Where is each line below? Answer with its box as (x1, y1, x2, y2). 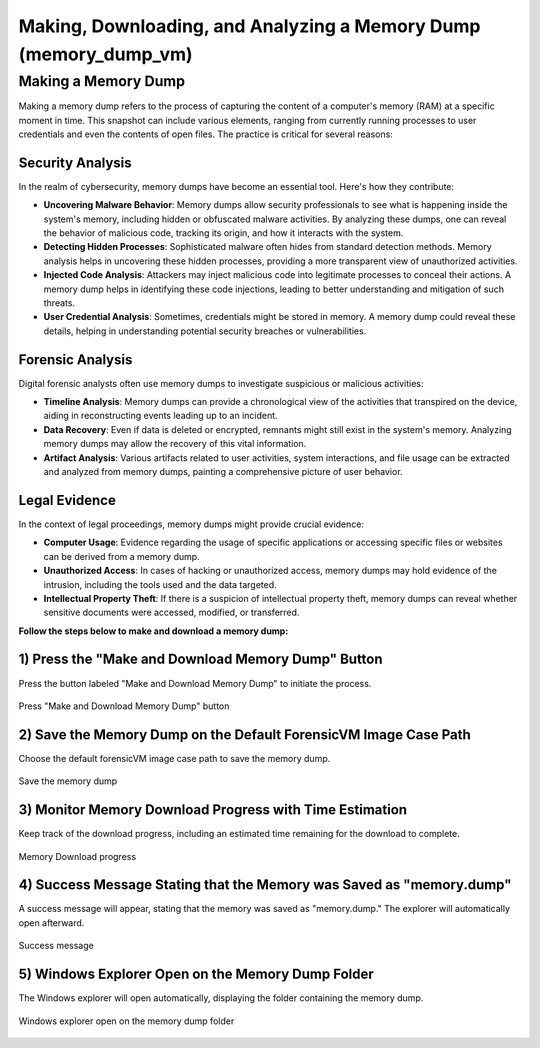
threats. (43, 297, 75, 309)
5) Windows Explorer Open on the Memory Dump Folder (18, 966, 374, 983)
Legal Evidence (18, 491, 117, 509)
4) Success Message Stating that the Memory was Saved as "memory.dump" (18, 876, 512, 894)
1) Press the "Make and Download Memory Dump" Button (18, 651, 384, 668)
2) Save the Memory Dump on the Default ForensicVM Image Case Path (18, 726, 471, 743)
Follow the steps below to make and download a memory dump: (18, 625, 289, 637)
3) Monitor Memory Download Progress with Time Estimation (18, 801, 408, 819)
